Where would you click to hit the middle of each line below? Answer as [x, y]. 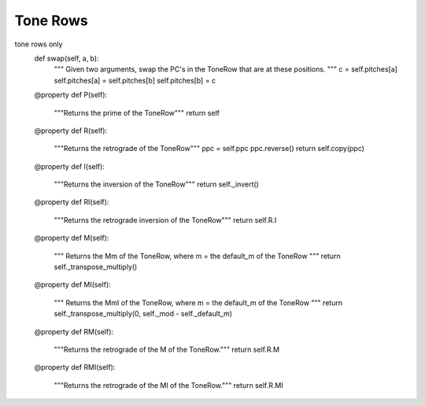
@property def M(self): [72, 238]
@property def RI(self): [72, 202]
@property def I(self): [70, 166]
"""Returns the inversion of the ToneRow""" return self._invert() [156, 184]
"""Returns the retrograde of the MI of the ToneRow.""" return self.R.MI [168, 385]
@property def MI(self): [73, 285]
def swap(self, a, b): [67, 58]
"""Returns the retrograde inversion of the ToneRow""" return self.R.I [165, 220]
